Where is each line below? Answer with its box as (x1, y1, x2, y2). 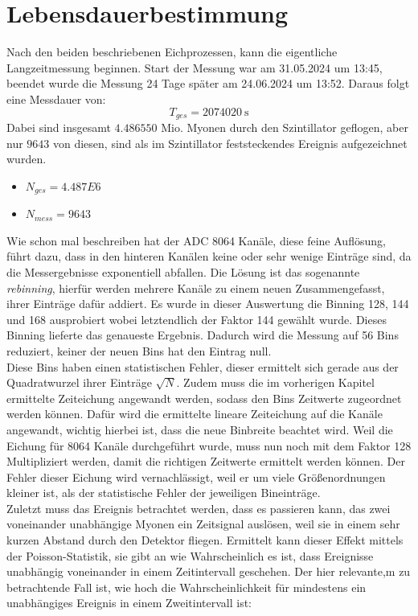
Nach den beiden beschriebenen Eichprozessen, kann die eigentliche (6, 43, 338, 60)
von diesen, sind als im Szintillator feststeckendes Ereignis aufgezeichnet (52, 134, 408, 151)
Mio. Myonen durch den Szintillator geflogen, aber (161, 118, 408, 135)
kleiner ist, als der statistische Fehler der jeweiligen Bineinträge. (6, 484, 321, 501)
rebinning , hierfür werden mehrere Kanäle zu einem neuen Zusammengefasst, (6, 279, 385, 296)
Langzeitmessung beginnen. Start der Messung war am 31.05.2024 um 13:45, (6, 59, 383, 76)
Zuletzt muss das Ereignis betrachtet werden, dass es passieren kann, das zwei (6, 499, 391, 516)
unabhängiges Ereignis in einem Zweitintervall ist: (6, 594, 252, 611)
